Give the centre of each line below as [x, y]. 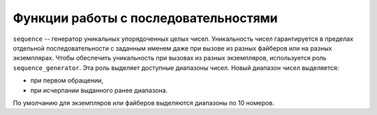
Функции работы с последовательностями [146, 18]
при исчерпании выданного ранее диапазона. [99, 90]
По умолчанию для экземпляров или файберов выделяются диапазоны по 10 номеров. [144, 103]
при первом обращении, [67, 80]
